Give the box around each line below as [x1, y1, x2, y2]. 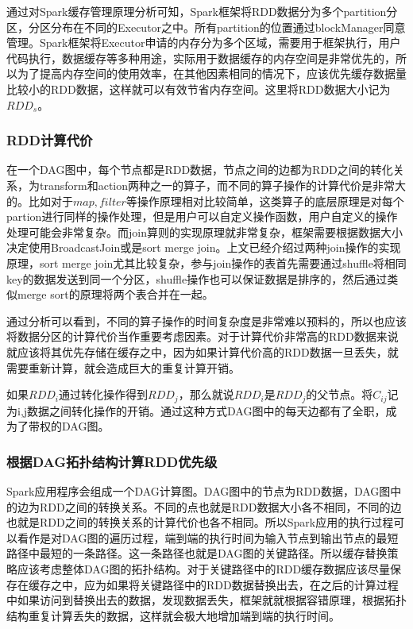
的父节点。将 [306, 386, 373, 403]
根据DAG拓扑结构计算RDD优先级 [6, 451, 218, 471]
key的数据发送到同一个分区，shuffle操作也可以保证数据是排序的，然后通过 [6, 270, 388, 287]
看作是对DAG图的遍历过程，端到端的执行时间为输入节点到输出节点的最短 [17, 529, 399, 546]
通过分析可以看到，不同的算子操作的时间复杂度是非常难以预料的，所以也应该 [6, 312, 407, 329]
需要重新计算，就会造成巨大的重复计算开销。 [6, 359, 240, 376]
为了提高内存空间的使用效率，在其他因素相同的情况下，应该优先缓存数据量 [17, 65, 407, 82]
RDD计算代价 [6, 130, 93, 150]
